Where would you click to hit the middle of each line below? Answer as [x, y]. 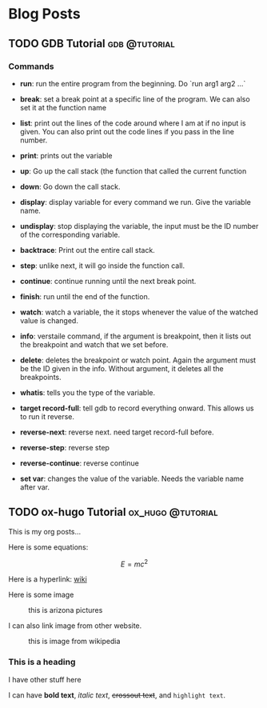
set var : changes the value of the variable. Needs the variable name [132, 478]
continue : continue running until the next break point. [108, 281]
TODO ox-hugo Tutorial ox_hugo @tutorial [113, 512]
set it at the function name [63, 107]
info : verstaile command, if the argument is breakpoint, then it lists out [135, 336]
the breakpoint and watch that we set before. [94, 344]
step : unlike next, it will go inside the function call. [102, 266]
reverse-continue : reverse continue [80, 463]
